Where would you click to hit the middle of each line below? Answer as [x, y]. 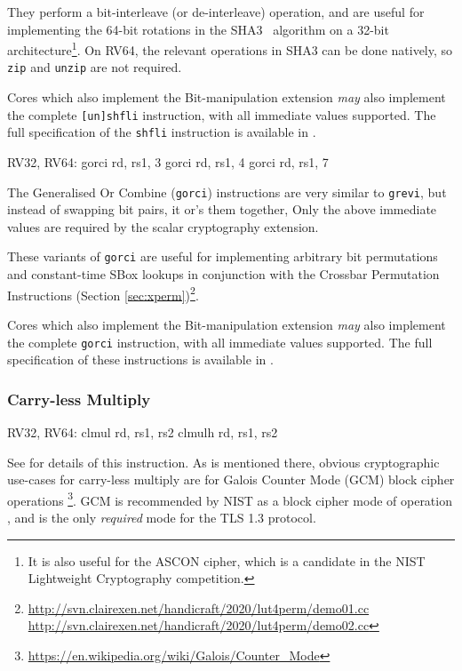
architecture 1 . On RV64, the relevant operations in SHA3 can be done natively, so [230, 48]
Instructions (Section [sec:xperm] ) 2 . [103, 293]
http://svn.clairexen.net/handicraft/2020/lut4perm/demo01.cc [199, 607]
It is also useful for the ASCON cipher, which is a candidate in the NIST [227, 560]
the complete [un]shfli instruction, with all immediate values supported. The [222, 114]
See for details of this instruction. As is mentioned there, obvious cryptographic [223, 462]
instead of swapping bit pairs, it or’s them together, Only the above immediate [222, 209]
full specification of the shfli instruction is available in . [162, 132]
